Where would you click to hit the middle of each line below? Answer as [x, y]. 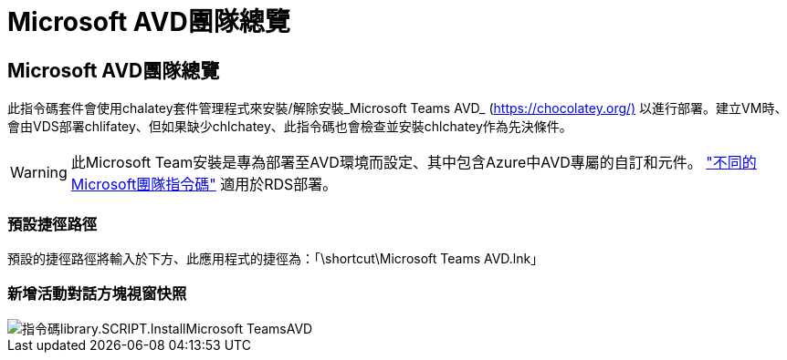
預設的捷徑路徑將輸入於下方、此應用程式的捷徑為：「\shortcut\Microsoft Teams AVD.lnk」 [276, 258]
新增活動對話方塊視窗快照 [97, 294]
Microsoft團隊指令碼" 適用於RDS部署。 [204, 185]
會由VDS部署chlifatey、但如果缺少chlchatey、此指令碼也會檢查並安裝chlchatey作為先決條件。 [290, 127]
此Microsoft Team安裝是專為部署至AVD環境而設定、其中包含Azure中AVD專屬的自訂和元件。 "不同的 [414, 163]
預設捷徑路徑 [52, 224]
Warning [39, 173]
